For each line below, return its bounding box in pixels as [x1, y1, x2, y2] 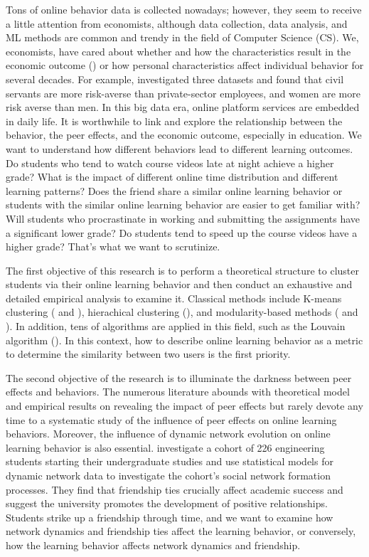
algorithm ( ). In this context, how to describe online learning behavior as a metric [6, 332, 363, 347]
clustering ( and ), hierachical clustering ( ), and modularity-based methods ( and [6, 304, 358, 319]
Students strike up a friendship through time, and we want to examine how [6, 509, 333, 524]
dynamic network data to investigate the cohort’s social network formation [6, 468, 331, 482]
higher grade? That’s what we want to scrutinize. [6, 239, 220, 254]
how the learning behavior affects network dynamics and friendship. [6, 537, 301, 552]
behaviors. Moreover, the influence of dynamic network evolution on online [6, 426, 331, 441]
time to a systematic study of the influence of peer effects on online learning [6, 412, 337, 427]
